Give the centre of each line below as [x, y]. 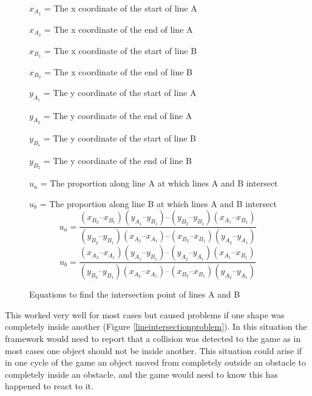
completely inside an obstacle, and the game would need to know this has [141, 374]
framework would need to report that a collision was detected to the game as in [153, 338]
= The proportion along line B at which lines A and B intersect [158, 203]
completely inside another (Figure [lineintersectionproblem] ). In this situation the [156, 326]
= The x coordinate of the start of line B [120, 50]
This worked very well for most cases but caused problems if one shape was [145, 314]
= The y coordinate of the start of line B [120, 138]
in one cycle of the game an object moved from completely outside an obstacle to [155, 362]
